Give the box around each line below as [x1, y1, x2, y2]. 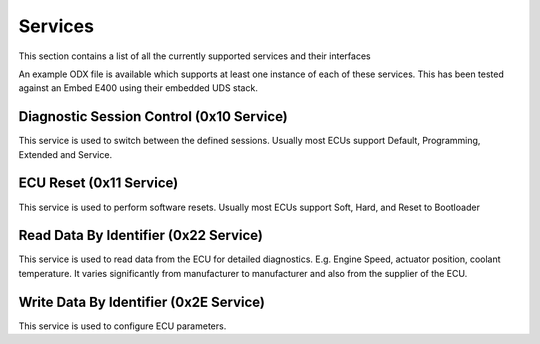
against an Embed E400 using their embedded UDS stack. [18, 82, 259, 94]
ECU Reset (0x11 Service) [18, 175, 179, 192]
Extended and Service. [18, 148, 113, 160]
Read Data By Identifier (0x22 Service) [18, 227, 264, 244]
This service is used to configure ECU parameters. [18, 320, 227, 332]
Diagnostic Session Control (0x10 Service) [18, 108, 289, 125]
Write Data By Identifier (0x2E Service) [18, 293, 265, 310]
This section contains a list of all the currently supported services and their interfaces [18, 50, 371, 62]
